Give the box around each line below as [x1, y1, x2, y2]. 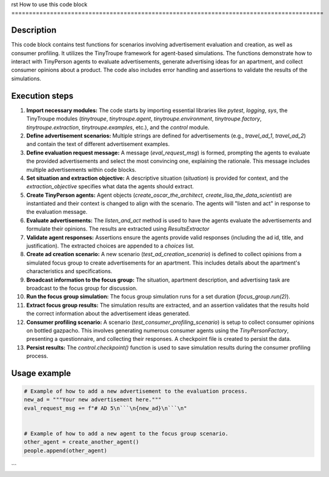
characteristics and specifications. [26, 268, 113, 275]
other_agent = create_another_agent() [24, 439, 139, 446]
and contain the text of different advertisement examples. [26, 140, 170, 148]
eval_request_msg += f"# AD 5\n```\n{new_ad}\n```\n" [24, 404, 187, 412]
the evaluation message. [26, 208, 88, 215]
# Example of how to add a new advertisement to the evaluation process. [24, 388, 248, 395]
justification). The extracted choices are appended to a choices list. [26, 242, 195, 249]
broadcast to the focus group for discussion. [26, 285, 138, 292]
